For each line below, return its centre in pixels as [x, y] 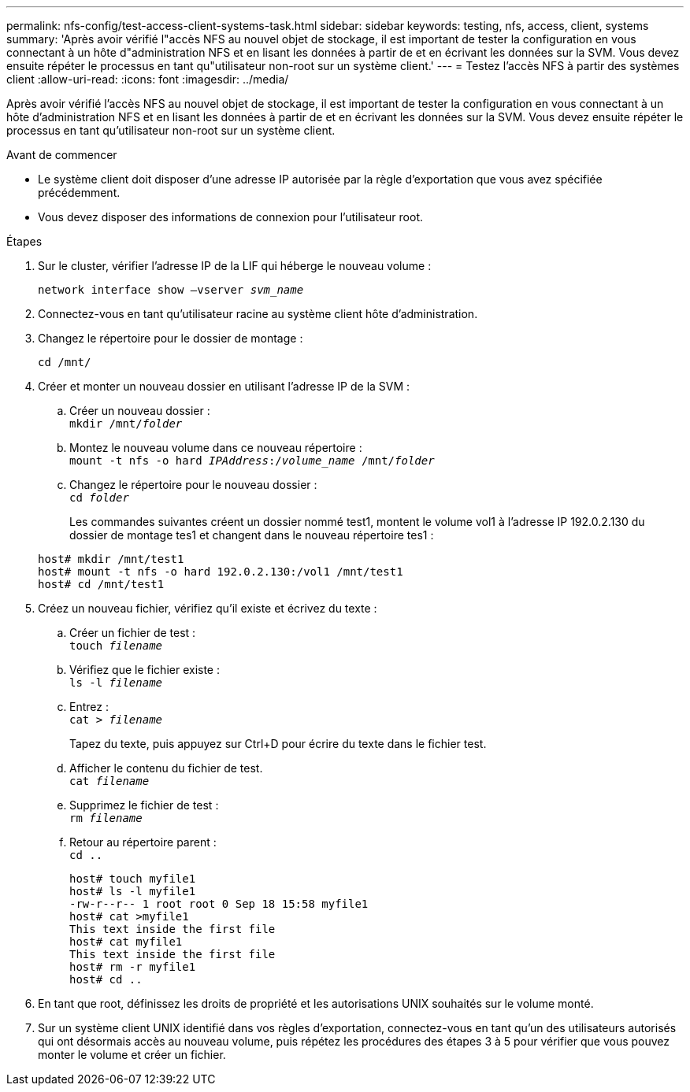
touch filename [116, 646]
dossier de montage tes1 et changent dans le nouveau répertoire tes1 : [252, 535]
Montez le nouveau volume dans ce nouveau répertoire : [216, 448]
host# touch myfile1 [133, 879]
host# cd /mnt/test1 [101, 584]
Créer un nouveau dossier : [140, 411]
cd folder [99, 498]
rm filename [106, 818]
